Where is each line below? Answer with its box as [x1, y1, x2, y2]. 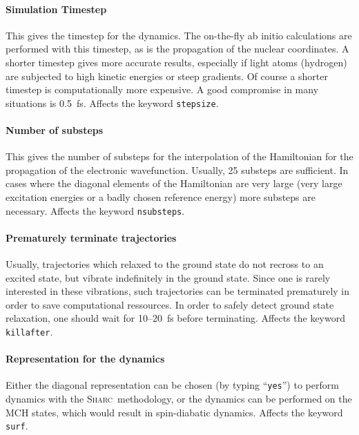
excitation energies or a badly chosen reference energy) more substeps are [6, 190, 316, 204]
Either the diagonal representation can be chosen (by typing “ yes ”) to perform [6, 378, 339, 392]
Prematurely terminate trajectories [6, 230, 177, 244]
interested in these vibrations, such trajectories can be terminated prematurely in [6, 284, 350, 298]
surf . [6, 418, 28, 433]
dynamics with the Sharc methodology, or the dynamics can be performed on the [6, 391, 352, 406]
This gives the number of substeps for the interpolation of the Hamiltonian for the [6, 149, 353, 164]
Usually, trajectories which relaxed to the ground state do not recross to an [6, 257, 324, 271]
